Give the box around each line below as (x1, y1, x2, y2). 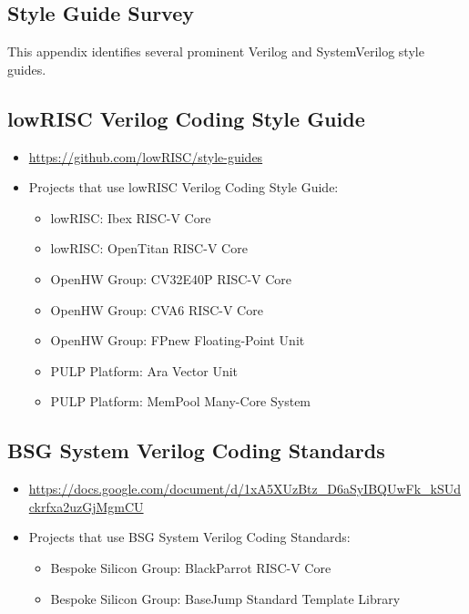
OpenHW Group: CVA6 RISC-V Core (50, 300, 263, 319)
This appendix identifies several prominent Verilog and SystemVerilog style (7, 42, 424, 61)
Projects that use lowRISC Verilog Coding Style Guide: (28, 178, 339, 197)
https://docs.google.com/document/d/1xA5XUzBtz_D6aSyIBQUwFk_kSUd (28, 479, 462, 498)
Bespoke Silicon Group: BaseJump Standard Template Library (50, 588, 401, 608)
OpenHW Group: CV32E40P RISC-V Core (50, 269, 292, 288)
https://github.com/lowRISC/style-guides (28, 147, 263, 166)
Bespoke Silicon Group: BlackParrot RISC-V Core (50, 558, 331, 577)
